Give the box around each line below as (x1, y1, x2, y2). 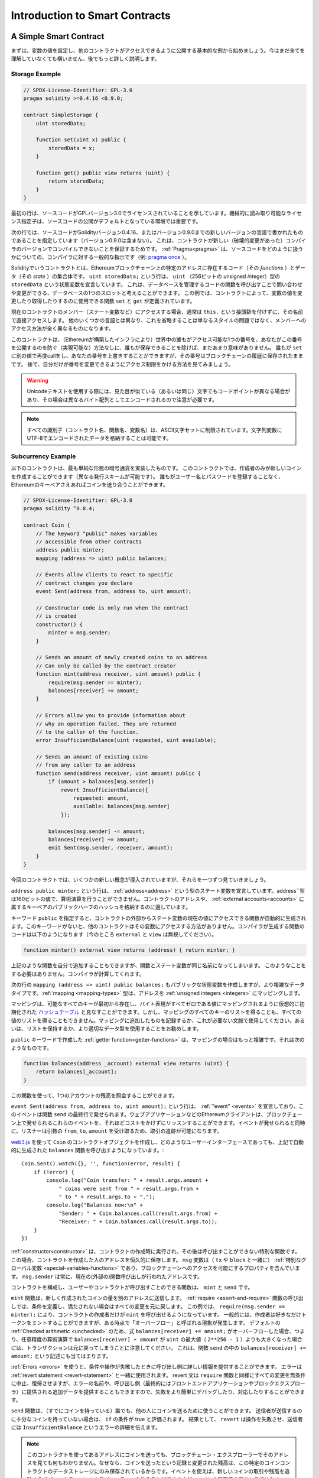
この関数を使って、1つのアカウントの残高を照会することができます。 (11, 1091, 178, 1099)
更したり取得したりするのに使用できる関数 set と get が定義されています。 (11, 297, 196, 304)
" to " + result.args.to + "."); (58, 1194, 156, 1200)
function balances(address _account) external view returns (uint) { (23, 1060, 229, 1067)
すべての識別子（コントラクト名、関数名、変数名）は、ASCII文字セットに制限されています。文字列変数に (27, 426, 283, 433)
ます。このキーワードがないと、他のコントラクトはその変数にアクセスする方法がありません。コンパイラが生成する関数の (11, 923, 305, 930)
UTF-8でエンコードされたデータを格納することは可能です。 (27, 435, 172, 442)
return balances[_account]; (35, 1068, 118, 1075)
